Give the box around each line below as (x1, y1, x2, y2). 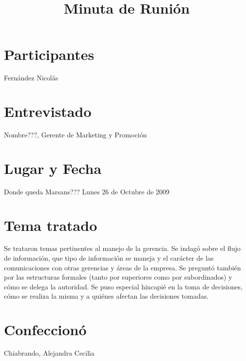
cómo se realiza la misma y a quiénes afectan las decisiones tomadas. (4, 291, 209, 301)
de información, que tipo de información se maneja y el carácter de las (4, 253, 214, 263)
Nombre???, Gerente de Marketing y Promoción (4, 130, 147, 140)
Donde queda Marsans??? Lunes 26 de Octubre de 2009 (4, 186, 170, 196)
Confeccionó (4, 320, 87, 340)
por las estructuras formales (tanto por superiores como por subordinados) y (4, 272, 232, 282)
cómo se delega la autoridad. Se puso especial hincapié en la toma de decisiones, (4, 281, 243, 291)
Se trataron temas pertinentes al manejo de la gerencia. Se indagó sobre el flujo (4, 243, 241, 253)
